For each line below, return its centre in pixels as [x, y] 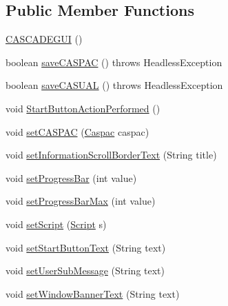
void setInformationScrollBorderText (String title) [111, 155]
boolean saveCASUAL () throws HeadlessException [114, 85]
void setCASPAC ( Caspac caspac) [77, 131]
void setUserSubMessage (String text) [85, 271]
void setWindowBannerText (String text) [93, 293]
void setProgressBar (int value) [71, 177]
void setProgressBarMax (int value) [81, 201]
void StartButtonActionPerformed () [83, 108]
